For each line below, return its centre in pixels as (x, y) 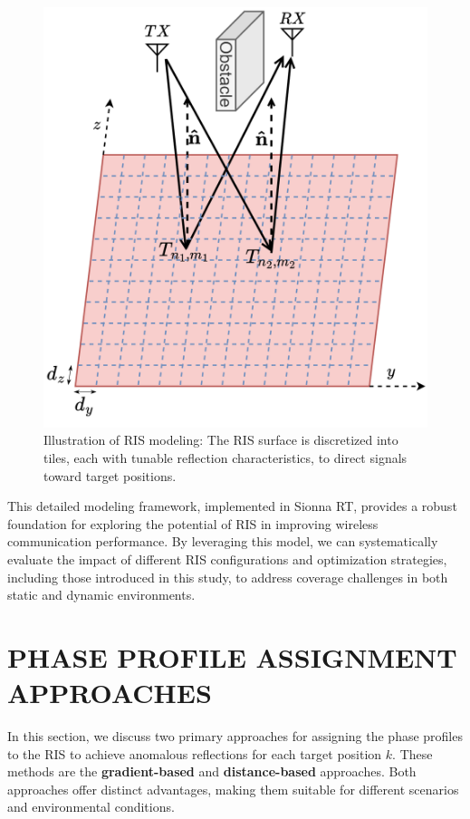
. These (412, 753)
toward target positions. (110, 475)
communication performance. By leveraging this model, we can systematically (223, 541)
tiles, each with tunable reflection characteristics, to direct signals (225, 458)
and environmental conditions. (91, 807)
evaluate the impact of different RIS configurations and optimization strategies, (227, 559)
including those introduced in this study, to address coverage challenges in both (228, 577)
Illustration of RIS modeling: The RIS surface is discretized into (221, 440)
